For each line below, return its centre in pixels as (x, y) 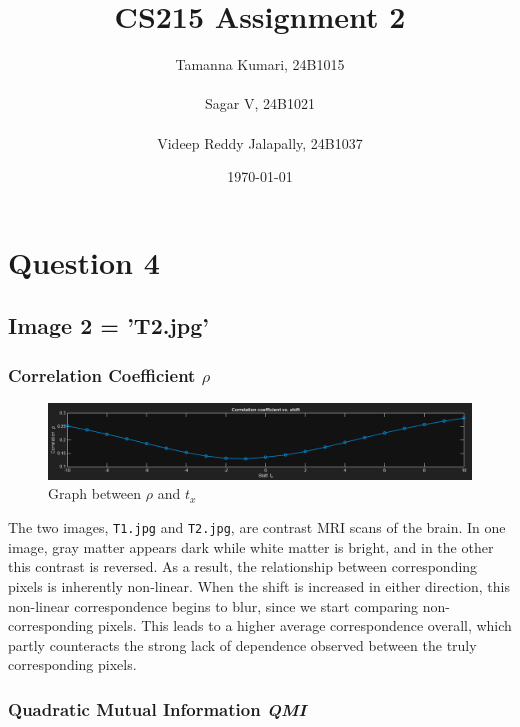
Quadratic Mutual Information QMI (157, 708)
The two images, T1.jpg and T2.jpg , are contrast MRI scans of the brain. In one (257, 527)
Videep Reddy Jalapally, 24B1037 (260, 142)
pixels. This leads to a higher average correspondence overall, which (305, 625)
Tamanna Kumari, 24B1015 (260, 64)
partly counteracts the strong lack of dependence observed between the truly (242, 644)
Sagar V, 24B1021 (260, 103)
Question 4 (84, 261)
